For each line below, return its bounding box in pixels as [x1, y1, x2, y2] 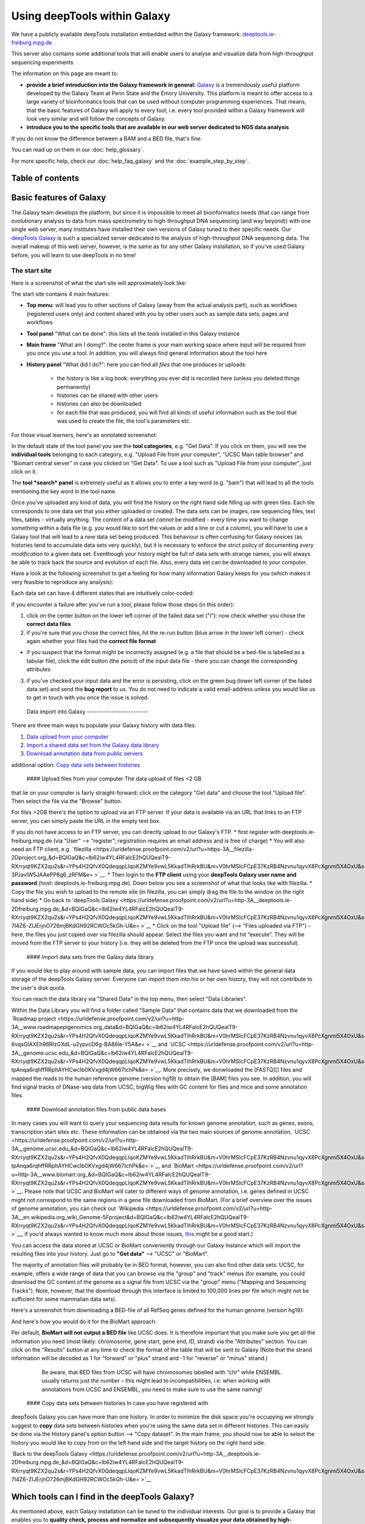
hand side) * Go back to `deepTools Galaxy [11, 897, 119, 904]
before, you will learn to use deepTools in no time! [11, 251, 136, 258]
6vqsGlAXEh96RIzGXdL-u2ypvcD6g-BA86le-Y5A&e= [11, 1041, 145, 1048]
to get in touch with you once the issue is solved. [26, 694, 149, 701]
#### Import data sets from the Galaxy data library [26, 953, 155, 960]
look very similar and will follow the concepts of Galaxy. [26, 115, 166, 123]
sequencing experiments [11, 59, 74, 66]
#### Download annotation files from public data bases [26, 1105, 167, 1113]
